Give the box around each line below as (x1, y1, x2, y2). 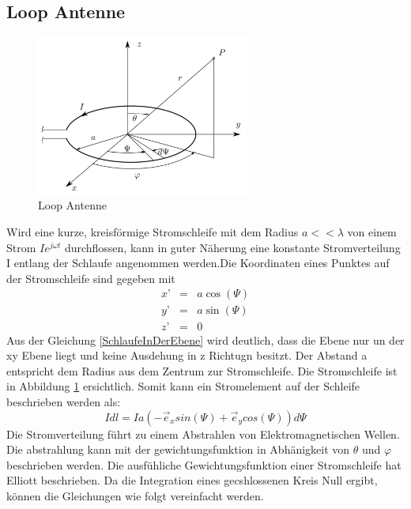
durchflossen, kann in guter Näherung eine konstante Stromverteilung (64, 239, 401, 255)
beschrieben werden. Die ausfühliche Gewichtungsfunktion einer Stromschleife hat (6, 456, 402, 473)
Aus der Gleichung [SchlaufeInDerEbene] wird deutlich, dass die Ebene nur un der (6, 331, 405, 348)
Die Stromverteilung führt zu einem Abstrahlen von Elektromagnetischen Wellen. (6, 425, 400, 442)
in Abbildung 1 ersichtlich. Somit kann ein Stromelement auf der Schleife (6, 378, 360, 394)
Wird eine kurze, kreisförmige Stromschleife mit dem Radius (6, 224, 299, 240)
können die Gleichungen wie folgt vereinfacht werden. (6, 487, 264, 503)
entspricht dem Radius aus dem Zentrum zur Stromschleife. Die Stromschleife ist (6, 362, 398, 379)
